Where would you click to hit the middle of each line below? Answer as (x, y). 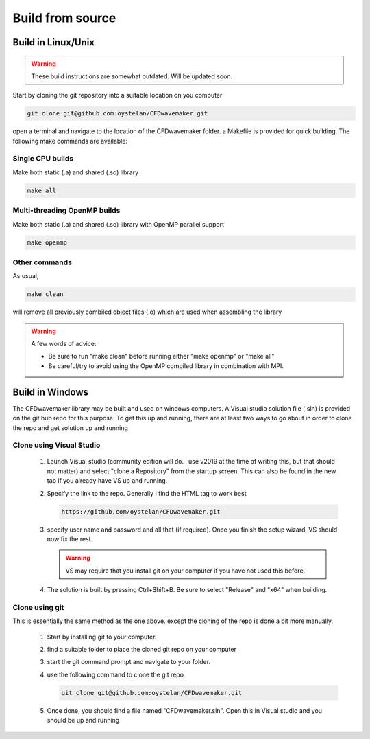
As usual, (26, 276)
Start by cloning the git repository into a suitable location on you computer (118, 95)
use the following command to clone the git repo (115, 674)
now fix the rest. (70, 538)
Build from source (64, 18)
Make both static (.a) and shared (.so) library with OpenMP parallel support (119, 224)
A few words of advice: (64, 344)
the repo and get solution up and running (70, 428)
